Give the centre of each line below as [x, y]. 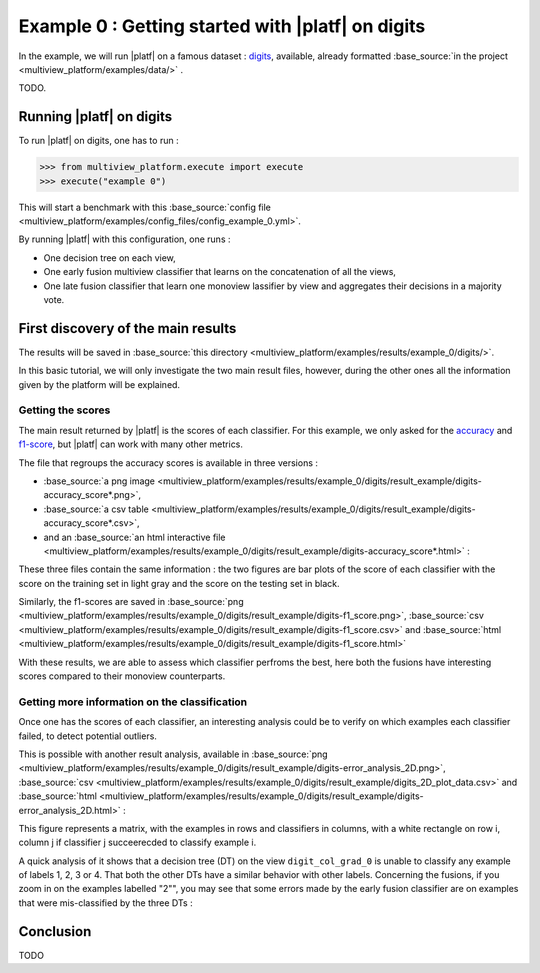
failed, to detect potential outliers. [87, 736]
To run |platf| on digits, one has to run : [98, 141]
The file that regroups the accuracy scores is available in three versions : [168, 462]
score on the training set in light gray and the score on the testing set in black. [179, 583]
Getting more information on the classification [133, 702]
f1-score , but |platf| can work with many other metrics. [131, 444]
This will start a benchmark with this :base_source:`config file [145, 207]
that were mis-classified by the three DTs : [106, 902]
